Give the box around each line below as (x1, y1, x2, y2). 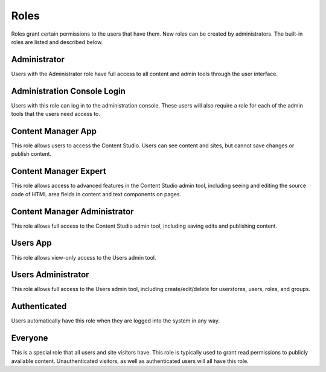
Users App (11, 238, 53, 248)
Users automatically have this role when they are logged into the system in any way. (11, 317, 220, 324)
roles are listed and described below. (11, 38, 103, 45)
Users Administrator (11, 269, 89, 280)
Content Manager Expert (11, 166, 106, 176)
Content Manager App (11, 126, 97, 136)
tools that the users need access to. (11, 111, 101, 118)
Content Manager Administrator (11, 206, 134, 217)
